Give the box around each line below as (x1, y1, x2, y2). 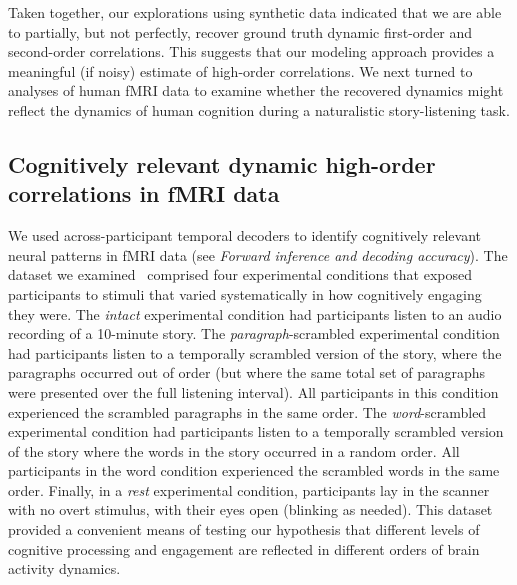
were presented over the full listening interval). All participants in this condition (8, 381, 499, 402)
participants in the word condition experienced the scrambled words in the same (8, 460, 500, 481)
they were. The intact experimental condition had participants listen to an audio (8, 303, 502, 324)
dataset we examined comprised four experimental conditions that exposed (8, 264, 472, 285)
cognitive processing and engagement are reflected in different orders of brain (8, 538, 480, 559)
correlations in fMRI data (8, 178, 280, 209)
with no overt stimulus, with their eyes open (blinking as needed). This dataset (8, 499, 493, 520)
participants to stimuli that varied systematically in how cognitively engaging (8, 283, 482, 304)
